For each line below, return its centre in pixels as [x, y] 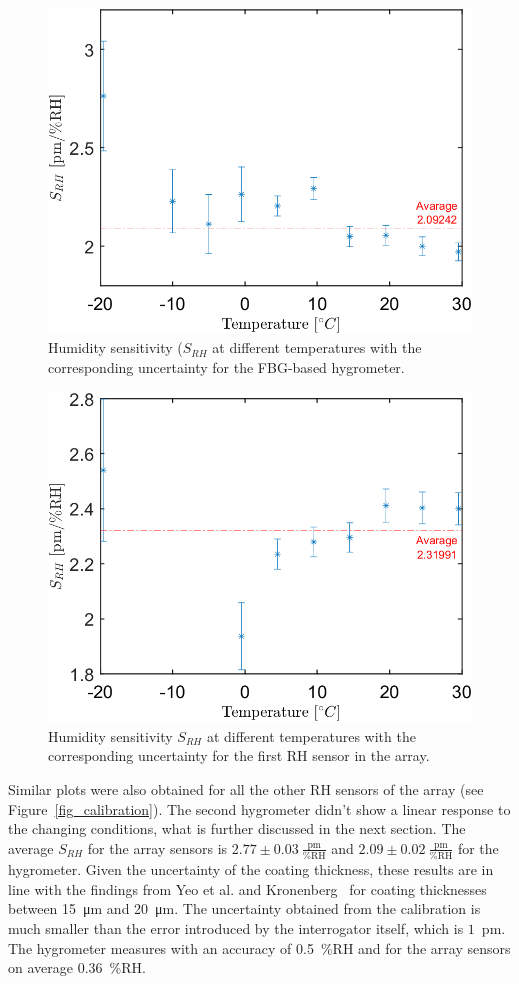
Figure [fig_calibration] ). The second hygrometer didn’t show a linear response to [259, 808]
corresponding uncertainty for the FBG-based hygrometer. [226, 367]
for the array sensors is [157, 847]
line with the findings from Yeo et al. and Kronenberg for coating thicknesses [247, 888]
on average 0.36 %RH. [77, 967]
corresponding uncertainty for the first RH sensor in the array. [239, 755]
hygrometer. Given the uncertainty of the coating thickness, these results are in [251, 869]
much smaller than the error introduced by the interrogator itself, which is [236, 927]
